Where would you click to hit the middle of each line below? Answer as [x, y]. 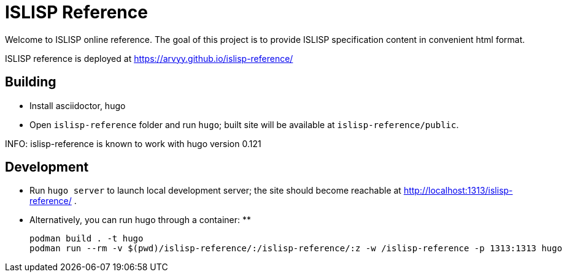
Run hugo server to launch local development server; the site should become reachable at [215, 191]
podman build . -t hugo [87, 239]
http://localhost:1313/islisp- [458, 191]
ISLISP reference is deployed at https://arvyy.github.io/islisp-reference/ [149, 58]
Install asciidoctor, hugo [78, 105]
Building [31, 82]
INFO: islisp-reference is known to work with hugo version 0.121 [133, 143]
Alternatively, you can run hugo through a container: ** [140, 220]
